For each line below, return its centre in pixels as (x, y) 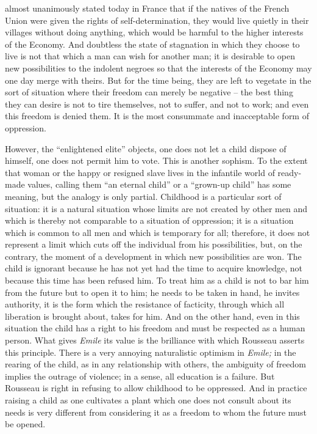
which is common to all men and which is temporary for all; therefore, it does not (158, 232)
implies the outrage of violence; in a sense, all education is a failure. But (140, 376)
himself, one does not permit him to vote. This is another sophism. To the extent (156, 160)
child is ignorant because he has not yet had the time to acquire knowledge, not (154, 268)
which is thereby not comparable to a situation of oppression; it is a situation (149, 220)
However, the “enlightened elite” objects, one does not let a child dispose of (146, 148)
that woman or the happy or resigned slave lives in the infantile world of (140, 172)
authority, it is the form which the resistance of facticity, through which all (145, 304)
